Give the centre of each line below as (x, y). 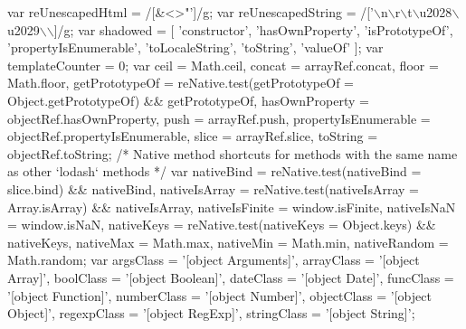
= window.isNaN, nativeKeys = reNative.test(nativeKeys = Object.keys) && (222, 225)
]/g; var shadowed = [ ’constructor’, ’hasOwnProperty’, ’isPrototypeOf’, (253, 29)
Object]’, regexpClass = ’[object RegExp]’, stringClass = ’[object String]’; (211, 313)
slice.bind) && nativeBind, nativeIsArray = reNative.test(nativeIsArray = (213, 188)
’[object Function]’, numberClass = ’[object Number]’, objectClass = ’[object (219, 295)
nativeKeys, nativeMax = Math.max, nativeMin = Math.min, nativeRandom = (228, 242)
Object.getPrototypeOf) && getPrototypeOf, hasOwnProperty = (188, 100)
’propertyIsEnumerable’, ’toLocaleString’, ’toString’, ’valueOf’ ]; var (195, 47)
